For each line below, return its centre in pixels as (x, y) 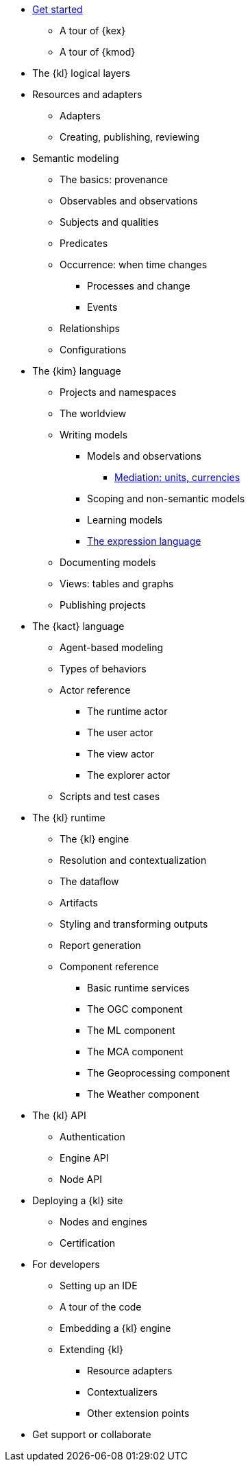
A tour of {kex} (93, 31)
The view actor (121, 754)
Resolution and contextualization (133, 860)
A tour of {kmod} (98, 52)
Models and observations (144, 456)
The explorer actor (129, 775)
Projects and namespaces (118, 392)
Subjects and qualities (109, 222)
